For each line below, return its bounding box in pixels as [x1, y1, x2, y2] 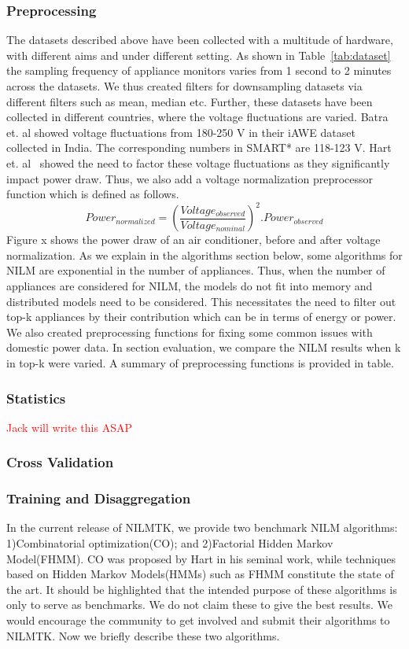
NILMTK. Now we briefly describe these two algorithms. [6, 627, 280, 643]
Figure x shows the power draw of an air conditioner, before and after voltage [6, 231, 381, 248]
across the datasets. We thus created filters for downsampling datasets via [6, 78, 363, 94]
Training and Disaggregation [6, 489, 191, 508]
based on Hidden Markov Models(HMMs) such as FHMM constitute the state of [6, 566, 394, 582]
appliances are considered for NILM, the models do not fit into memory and [6, 278, 373, 294]
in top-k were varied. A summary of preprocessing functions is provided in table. [6, 355, 394, 371]
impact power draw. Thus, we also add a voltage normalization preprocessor [6, 170, 374, 186]
